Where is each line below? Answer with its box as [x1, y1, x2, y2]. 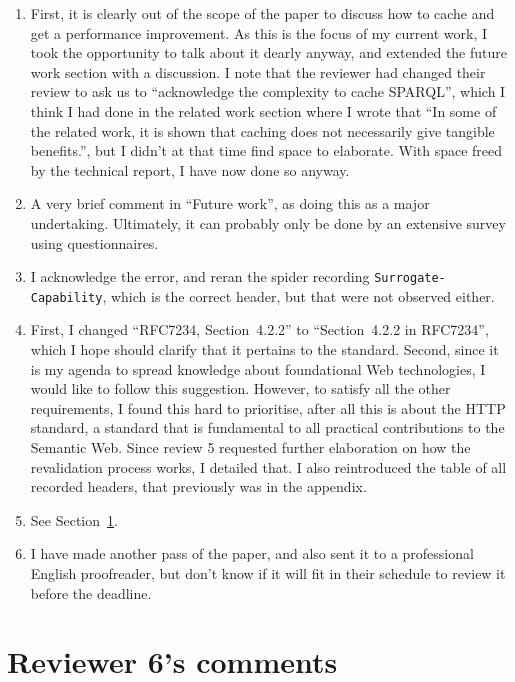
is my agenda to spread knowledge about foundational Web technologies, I [30, 358, 486, 379]
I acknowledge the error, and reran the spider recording [30, 266, 370, 287]
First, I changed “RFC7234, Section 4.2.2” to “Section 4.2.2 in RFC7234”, [30, 319, 489, 340]
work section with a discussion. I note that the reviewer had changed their [30, 61, 486, 82]
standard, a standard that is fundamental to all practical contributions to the [30, 417, 505, 438]
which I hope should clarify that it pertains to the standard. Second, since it [30, 339, 499, 360]
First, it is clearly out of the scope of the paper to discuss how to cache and [30, 3, 495, 23]
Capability [30, 290, 103, 305]
